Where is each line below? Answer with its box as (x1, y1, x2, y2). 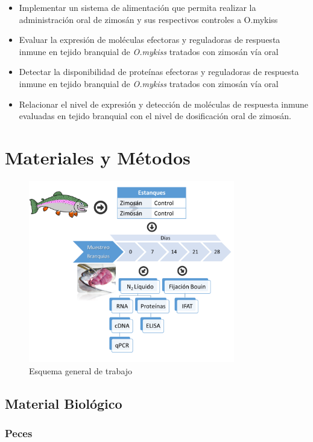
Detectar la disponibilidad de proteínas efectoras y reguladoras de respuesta (19, 65, 299, 78)
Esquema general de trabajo (29, 364, 133, 377)
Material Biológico (5, 394, 122, 412)
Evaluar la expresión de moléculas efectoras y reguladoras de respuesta (19, 33, 280, 46)
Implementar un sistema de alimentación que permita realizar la (19, 1, 256, 13)
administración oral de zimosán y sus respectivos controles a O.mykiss (19, 13, 278, 25)
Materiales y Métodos (5, 145, 191, 169)
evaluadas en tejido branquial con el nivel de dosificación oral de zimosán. (19, 109, 291, 122)
